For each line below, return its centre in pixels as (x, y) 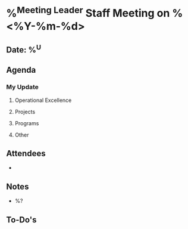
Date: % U (24, 49)
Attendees (26, 153)
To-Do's (21, 220)
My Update (22, 87)
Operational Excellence (43, 100)
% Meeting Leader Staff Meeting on (88, 12)
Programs (27, 123)
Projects (25, 112)
